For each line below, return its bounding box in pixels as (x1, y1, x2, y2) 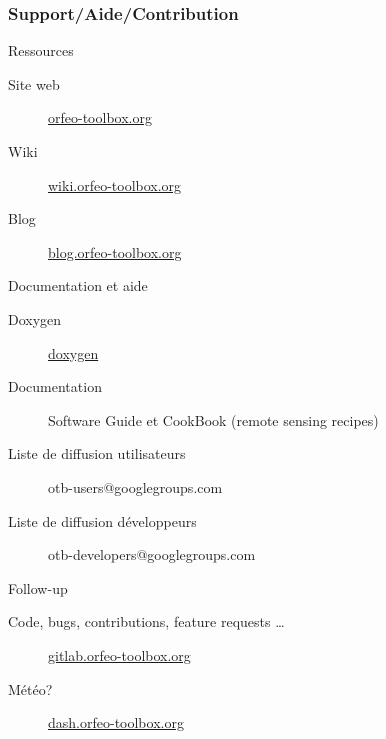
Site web (8, 73, 60, 94)
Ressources (8, 40, 74, 61)
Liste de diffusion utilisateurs (8, 443, 186, 464)
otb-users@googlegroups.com (48, 476, 223, 497)
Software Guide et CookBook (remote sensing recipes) (48, 409, 379, 430)
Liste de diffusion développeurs (8, 510, 197, 531)
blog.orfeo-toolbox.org (48, 241, 182, 262)
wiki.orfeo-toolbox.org (48, 174, 182, 195)
